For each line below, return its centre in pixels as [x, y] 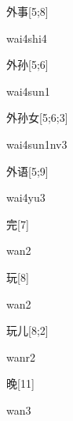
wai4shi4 [27, 38]
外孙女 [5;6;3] [37, 118]
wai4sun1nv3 [37, 144]
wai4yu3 [26, 197]
